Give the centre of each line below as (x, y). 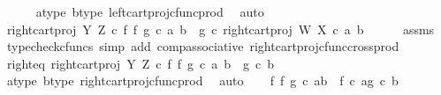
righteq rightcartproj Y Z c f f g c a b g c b (140, 63)
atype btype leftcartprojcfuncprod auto (150, 11)
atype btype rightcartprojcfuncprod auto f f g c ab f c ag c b (202, 80)
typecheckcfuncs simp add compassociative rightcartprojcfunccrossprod (203, 46)
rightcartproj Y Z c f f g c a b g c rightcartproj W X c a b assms (220, 29)
